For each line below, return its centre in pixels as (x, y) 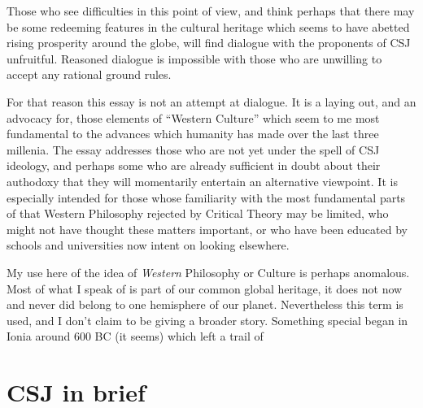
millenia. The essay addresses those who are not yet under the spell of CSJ (193, 149)
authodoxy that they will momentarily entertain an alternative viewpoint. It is (202, 181)
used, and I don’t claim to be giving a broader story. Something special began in (207, 320)
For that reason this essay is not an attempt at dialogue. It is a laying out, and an (211, 101)
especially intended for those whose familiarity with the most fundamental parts (206, 197)
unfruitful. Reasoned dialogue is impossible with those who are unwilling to (194, 58)
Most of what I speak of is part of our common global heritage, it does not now (205, 288)
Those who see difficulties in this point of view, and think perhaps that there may (211, 11)
